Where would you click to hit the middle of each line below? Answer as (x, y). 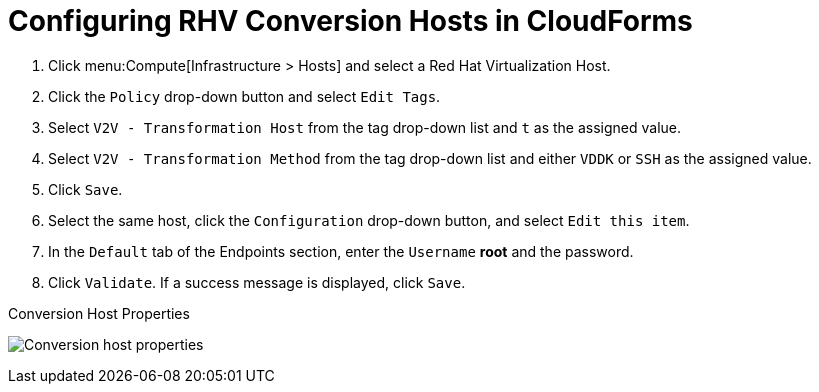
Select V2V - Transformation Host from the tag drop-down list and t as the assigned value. (365, 127)
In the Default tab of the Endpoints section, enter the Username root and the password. (341, 251)
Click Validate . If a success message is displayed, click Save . (257, 282)
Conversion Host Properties (99, 313)
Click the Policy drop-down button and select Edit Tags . (244, 96)
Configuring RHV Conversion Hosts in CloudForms (350, 21)
